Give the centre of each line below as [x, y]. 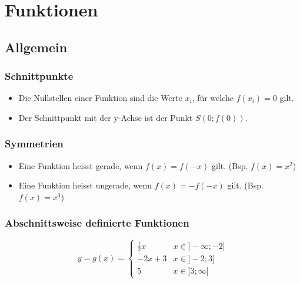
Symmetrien [34, 144]
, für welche [213, 98]
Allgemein [36, 47]
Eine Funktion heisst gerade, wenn [81, 165]
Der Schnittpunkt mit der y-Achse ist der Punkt [106, 117]
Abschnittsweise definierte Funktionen [97, 223]
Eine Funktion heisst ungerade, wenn [85, 185]
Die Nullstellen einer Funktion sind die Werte [100, 98]
